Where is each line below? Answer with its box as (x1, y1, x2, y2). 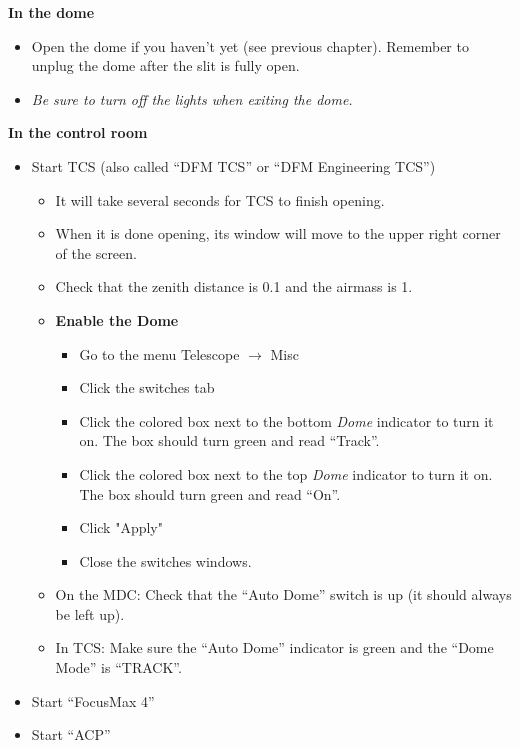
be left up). (55, 603, 125, 624)
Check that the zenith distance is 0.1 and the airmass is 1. (55, 276, 413, 297)
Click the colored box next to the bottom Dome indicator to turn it (79, 410, 494, 431)
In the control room (8, 122, 148, 143)
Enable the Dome (55, 309, 179, 330)
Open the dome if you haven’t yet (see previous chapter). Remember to (31, 35, 469, 56)
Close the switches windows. (79, 550, 252, 571)
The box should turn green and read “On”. (79, 483, 341, 504)
